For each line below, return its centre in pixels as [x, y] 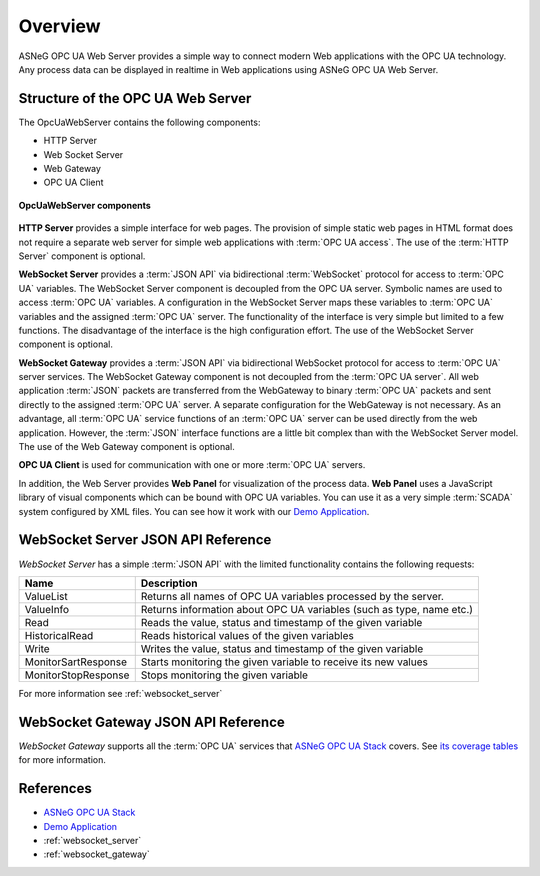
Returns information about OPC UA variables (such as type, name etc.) [307, 609]
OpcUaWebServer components [85, 205]
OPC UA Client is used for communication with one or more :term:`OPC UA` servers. [192, 465]
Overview [59, 26]
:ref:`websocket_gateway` [96, 854]
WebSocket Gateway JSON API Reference [151, 721]
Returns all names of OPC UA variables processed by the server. [292, 596]
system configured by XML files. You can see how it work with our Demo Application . [194, 511]
